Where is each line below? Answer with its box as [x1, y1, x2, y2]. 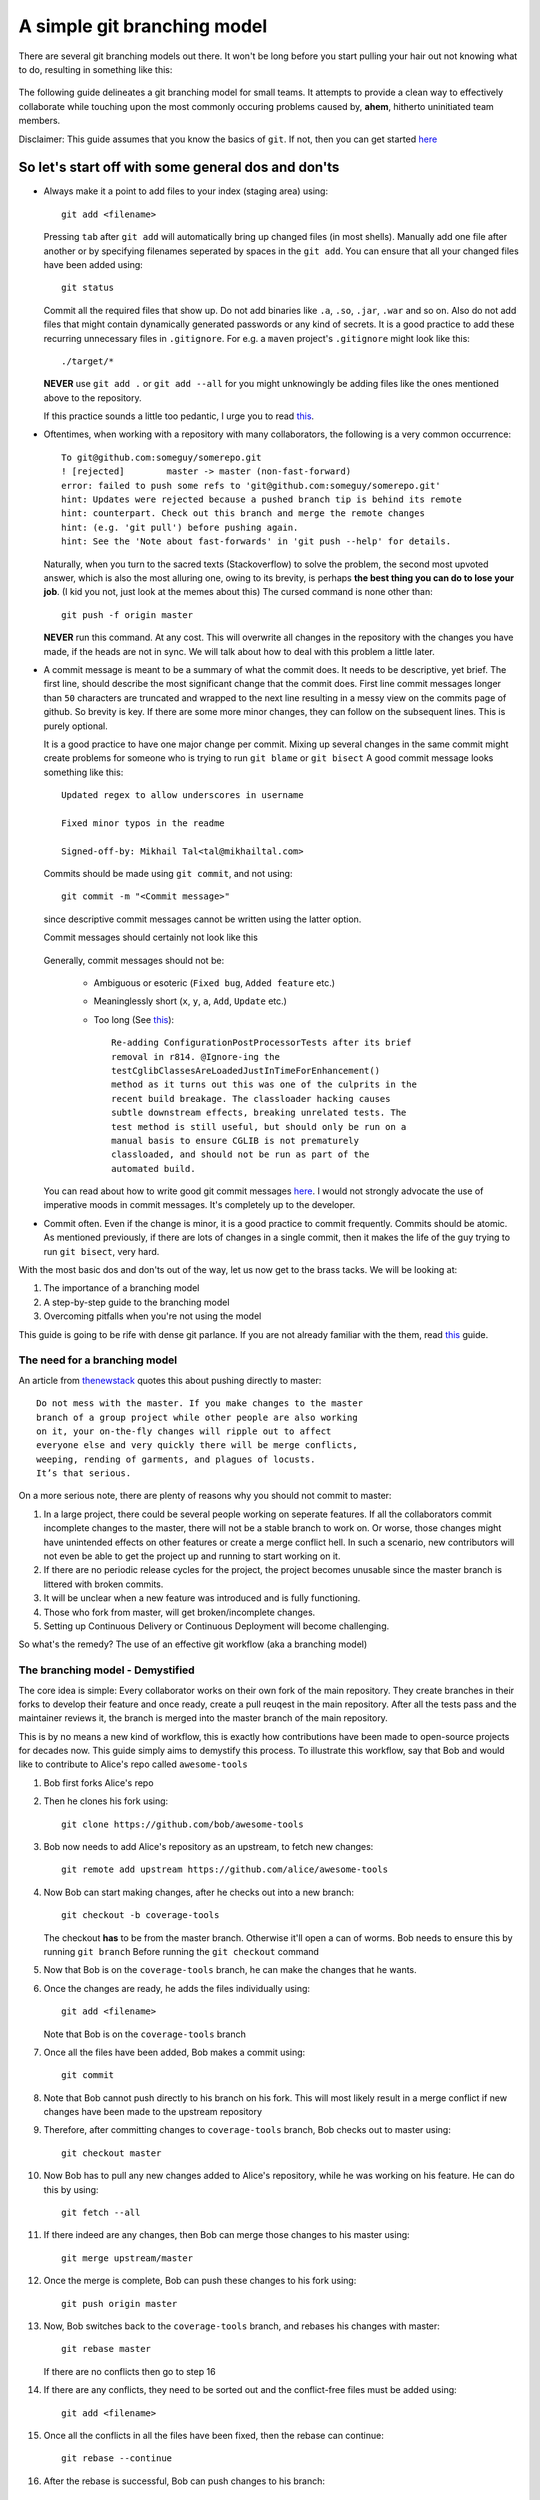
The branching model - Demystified [18, 1663, 195, 1677]
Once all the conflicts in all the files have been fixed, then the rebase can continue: [43, 2429, 384, 2441]
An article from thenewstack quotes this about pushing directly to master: [18, 1374, 322, 1386]
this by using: [43, 2183, 99, 2195]
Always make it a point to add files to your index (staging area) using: [43, 185, 329, 197]
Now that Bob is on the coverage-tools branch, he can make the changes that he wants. [43, 1964, 417, 1976]
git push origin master [61, 2298, 178, 2309]
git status [61, 282, 115, 294]
